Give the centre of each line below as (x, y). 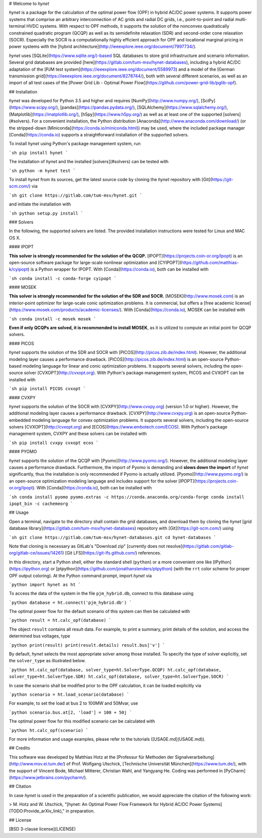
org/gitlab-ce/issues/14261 (36, 553)
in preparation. (80, 811)
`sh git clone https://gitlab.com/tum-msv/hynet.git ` (76, 195)
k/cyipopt (18, 269)
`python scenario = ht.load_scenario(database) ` (69, 694)
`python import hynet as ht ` (45, 585)
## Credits (19, 748)
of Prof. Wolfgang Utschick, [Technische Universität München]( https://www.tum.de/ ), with (156, 764)
